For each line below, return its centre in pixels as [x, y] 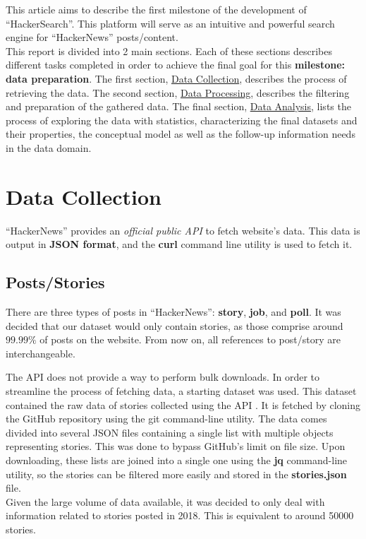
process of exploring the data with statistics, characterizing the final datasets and [182, 120]
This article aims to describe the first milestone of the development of [156, 9]
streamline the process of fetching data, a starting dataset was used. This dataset [181, 391]
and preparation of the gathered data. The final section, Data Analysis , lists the [178, 106]
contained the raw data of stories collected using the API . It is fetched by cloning [183, 404]
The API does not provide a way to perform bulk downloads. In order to [163, 377]
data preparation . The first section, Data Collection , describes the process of [176, 78]
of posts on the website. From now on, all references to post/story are [190, 339]
